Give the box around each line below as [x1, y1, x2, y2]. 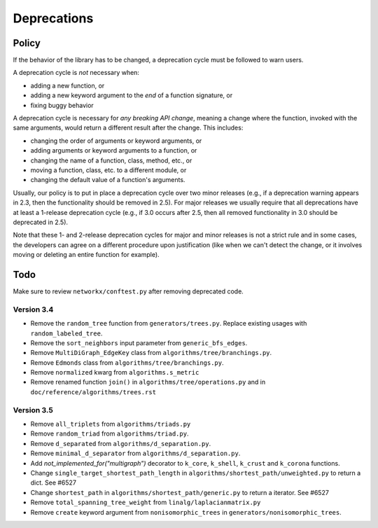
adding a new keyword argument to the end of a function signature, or [30, 91, 233, 99]
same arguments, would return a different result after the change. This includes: [13, 123, 244, 132]
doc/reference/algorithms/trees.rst [30, 388, 157, 396]
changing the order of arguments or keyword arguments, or [30, 137, 202, 145]
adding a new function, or [30, 81, 105, 90]
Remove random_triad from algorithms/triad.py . [30, 429, 189, 438]
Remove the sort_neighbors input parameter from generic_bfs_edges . [30, 338, 248, 347]
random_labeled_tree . [30, 329, 103, 338]
